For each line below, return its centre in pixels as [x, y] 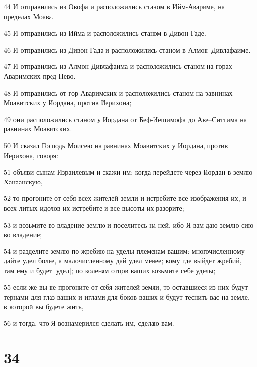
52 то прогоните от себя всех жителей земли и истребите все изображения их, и [125, 198]
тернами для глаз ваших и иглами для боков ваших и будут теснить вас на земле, [127, 297]
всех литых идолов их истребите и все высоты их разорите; [94, 208]
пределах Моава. [29, 16]
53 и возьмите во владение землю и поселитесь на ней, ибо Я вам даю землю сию [129, 224]
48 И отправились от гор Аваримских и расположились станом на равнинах [118, 92]
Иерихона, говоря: [31, 155]
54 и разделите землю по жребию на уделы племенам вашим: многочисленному [124, 251]
